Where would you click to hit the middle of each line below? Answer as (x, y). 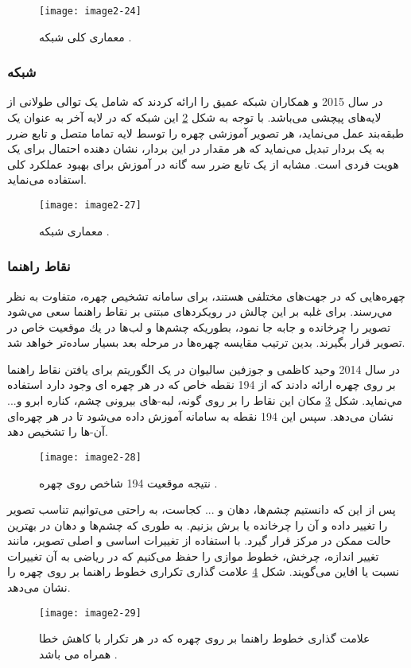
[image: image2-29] (90, 613)
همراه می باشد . (78, 653)
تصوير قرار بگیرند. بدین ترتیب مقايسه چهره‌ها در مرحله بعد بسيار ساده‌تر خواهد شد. (206, 342)
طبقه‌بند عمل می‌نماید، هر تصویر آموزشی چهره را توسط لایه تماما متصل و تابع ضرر (206, 132)
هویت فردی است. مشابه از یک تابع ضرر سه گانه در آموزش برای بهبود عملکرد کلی (203, 163)
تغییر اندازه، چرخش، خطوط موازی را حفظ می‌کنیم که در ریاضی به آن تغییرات (193, 555)
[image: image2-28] (90, 457)
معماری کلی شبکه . (85, 36)
